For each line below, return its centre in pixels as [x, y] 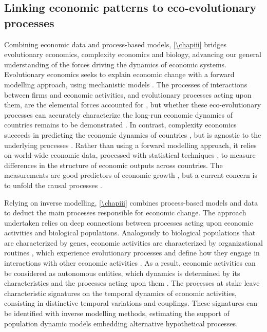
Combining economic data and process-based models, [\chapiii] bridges [115, 44]
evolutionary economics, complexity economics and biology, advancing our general [133, 54]
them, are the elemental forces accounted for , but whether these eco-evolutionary [133, 105]
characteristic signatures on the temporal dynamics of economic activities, [120, 293]
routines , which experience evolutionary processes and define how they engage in [132, 253]
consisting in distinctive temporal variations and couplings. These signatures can [131, 303]
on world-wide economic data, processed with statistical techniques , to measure [130, 155]
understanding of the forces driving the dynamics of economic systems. [116, 64]
